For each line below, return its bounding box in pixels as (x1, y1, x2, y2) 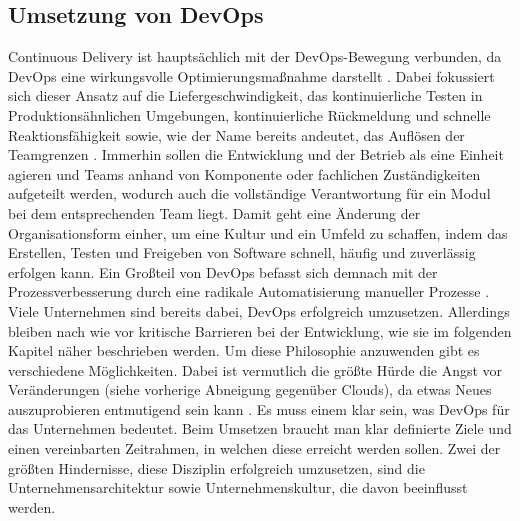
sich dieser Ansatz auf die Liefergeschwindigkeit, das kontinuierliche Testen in (8, 85, 483, 106)
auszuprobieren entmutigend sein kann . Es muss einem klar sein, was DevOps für (8, 398, 510, 419)
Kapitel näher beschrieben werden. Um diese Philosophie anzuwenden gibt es (8, 340, 480, 361)
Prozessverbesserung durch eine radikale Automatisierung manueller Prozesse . (8, 281, 490, 302)
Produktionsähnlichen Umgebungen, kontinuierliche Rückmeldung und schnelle (8, 104, 491, 125)
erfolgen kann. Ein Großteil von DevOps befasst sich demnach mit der (8, 261, 438, 282)
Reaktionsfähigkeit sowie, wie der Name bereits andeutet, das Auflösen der (8, 124, 465, 145)
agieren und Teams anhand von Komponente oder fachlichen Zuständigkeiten (8, 163, 481, 184)
